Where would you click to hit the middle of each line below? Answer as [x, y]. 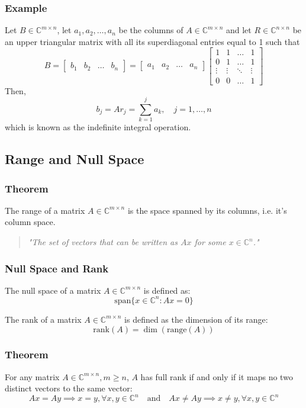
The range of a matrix [45, 210]
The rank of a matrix [43, 319]
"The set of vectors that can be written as [103, 242]
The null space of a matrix [53, 290]
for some [210, 242]
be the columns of [151, 30]
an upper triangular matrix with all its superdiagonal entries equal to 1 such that [152, 41]
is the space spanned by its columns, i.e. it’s [207, 210]
